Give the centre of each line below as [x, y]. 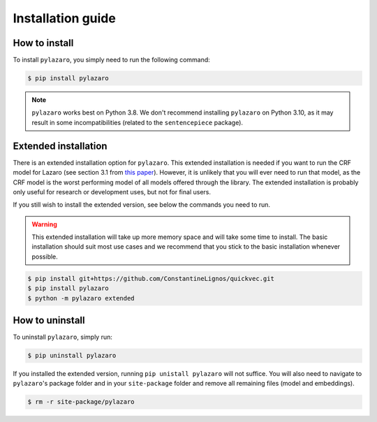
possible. [45, 256]
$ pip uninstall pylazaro [72, 356]
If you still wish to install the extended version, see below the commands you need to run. [142, 205]
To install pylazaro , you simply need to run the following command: [112, 60]
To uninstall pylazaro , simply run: [63, 337]
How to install [43, 43]
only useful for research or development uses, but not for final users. [112, 191]
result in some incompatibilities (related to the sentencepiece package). [138, 122]
